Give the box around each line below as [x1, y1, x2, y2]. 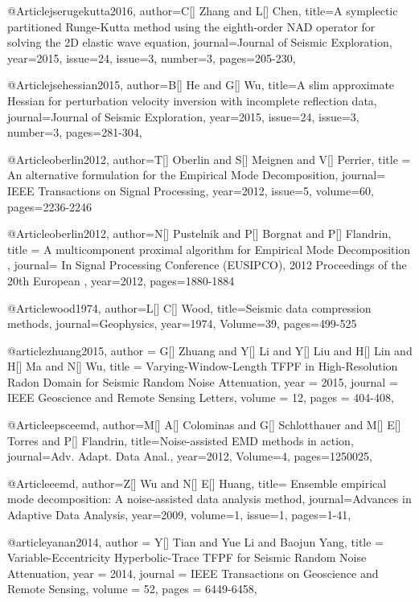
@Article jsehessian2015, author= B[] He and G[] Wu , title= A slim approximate [7, 76, 395, 93]
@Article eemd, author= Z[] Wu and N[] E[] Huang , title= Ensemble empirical [7, 474, 387, 491]
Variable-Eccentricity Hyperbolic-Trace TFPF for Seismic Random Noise [7, 549, 367, 566]
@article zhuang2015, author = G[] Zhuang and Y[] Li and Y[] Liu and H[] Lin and [7, 342, 413, 358]
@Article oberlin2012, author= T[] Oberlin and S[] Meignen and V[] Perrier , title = [7, 150, 411, 167]
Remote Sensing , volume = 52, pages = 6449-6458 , [7, 580, 257, 597]
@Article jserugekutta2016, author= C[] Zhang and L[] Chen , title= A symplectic [7, 2, 398, 18]
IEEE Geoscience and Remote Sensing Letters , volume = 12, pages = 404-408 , [7, 389, 394, 406]
